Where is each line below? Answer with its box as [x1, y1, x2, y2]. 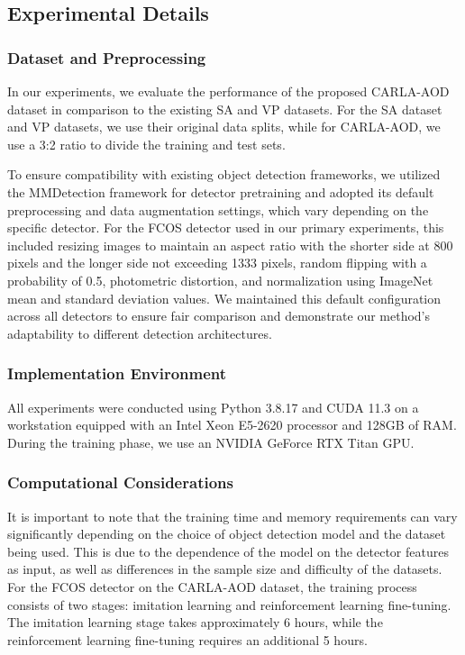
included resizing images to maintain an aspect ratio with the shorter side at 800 [7, 235, 453, 254]
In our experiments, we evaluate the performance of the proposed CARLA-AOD [7, 82, 450, 100]
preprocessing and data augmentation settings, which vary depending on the [7, 200, 429, 219]
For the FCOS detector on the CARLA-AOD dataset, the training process [7, 577, 417, 596]
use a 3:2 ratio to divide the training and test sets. [7, 134, 286, 153]
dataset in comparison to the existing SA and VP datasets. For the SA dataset [7, 99, 442, 118]
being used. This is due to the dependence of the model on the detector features [7, 541, 449, 560]
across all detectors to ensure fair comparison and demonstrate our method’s [7, 306, 431, 325]
